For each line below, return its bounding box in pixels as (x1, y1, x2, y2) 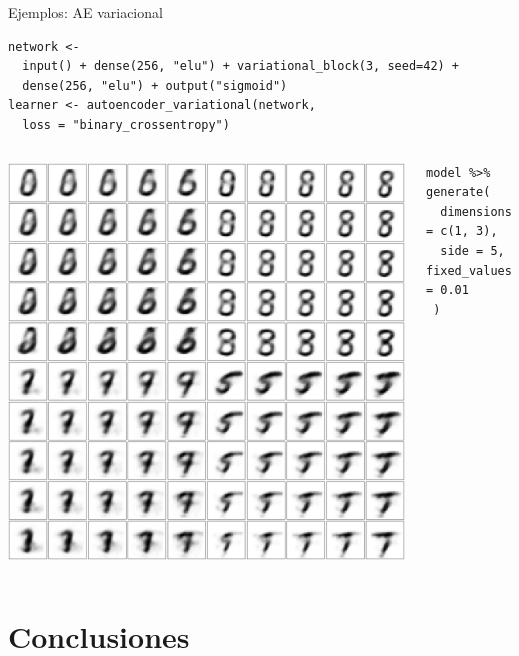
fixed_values (425, 263, 512, 278)
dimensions (440, 204, 512, 219)
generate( (425, 185, 491, 200)
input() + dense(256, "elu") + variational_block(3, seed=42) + (22, 59, 460, 74)
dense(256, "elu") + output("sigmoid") (22, 78, 288, 93)
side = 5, (440, 243, 505, 258)
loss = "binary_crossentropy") (22, 117, 230, 132)
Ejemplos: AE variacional (8, 2, 163, 22)
